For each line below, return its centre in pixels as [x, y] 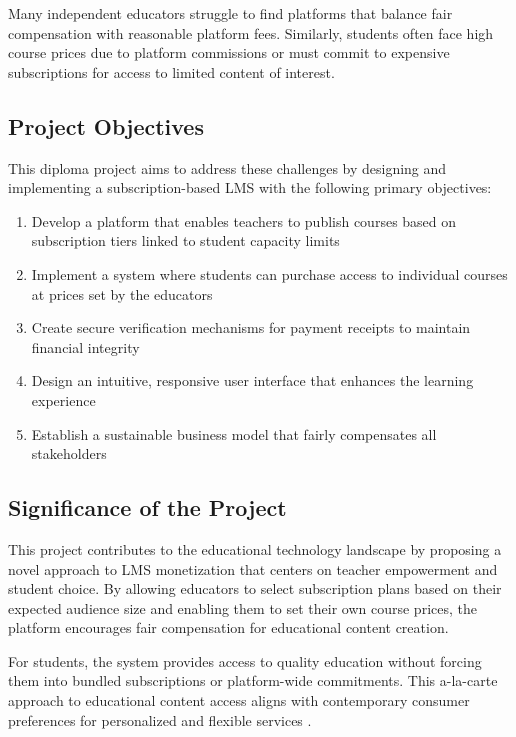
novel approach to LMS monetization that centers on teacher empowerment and [253, 568]
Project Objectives [106, 125]
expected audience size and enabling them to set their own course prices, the [242, 607]
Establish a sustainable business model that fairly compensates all [234, 433]
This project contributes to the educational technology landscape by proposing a [255, 548]
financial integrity [85, 346]
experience [63, 399]
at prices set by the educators [122, 293]
